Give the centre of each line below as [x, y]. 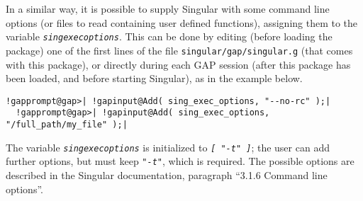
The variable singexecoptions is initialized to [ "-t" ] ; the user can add [168, 147]
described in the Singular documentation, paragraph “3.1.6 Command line [167, 174]
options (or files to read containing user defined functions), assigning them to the [182, 22]
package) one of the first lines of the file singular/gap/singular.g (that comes [179, 50]
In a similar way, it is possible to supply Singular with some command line [168, 8]
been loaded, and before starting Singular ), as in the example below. [154, 78]
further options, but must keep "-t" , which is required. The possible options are [180, 161]
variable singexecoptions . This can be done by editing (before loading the [169, 36]
